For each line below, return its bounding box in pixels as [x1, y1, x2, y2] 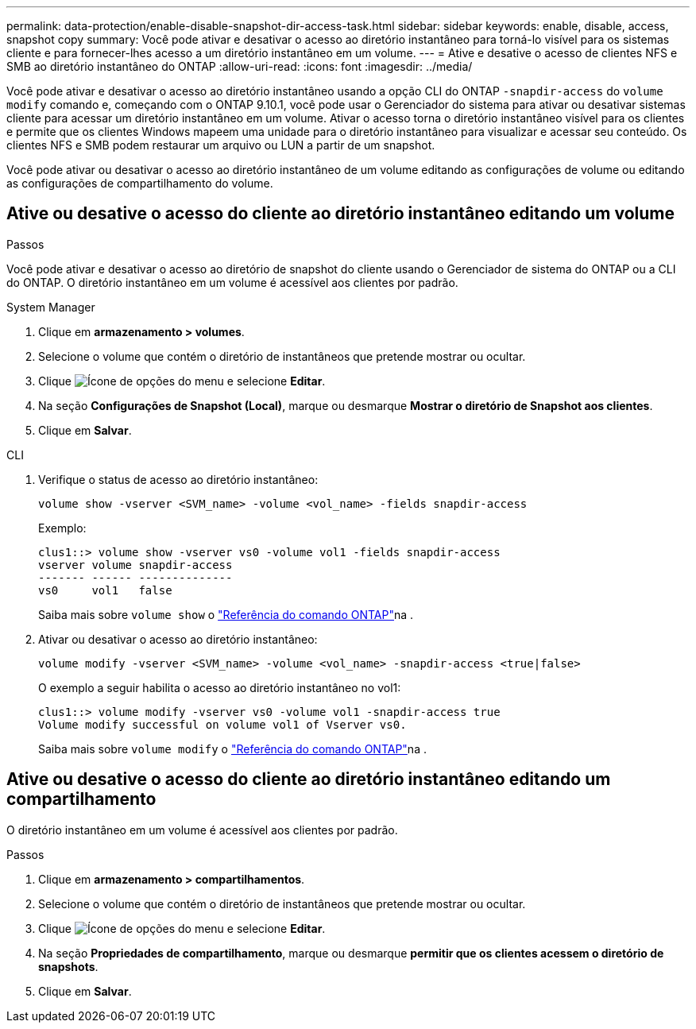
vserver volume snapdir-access [38, 558, 233, 571]
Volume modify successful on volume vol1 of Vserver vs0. [38, 718, 407, 731]
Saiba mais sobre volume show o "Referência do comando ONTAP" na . [38, 607, 414, 621]
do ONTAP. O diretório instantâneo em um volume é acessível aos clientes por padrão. [6, 275, 458, 289]
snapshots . [38, 959, 99, 973]
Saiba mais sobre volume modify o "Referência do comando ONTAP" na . [38, 741, 427, 756]
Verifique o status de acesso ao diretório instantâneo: [38, 472, 319, 486]
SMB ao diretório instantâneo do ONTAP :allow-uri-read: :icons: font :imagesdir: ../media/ [6, 60, 473, 73]
